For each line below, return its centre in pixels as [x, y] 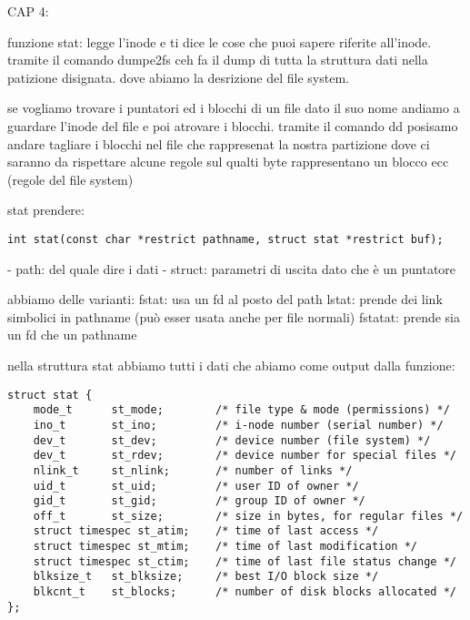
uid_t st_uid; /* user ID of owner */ [196, 486]
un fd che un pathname [72, 335]
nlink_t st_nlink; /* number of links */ [193, 470]
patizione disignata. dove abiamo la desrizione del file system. [178, 77]
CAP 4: [28, 11]
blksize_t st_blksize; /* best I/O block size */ [206, 577]
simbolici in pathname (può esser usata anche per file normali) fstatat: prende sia [234, 316]
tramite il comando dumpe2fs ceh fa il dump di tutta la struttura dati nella [218, 60]
